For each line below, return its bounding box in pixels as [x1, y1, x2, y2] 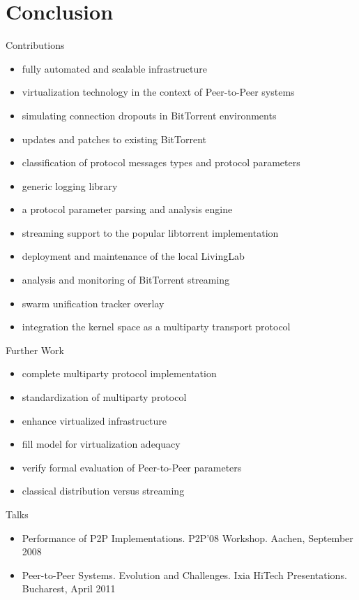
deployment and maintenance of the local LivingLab [22, 249, 245, 263]
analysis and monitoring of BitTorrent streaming [22, 272, 230, 287]
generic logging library [22, 178, 118, 193]
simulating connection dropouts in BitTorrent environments [22, 108, 277, 122]
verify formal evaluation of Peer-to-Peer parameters [22, 460, 242, 474]
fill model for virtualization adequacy [22, 437, 181, 451]
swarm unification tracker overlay [22, 295, 165, 310]
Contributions [6, 38, 65, 52]
